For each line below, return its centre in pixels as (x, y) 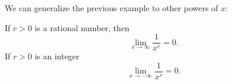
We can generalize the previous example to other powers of (112, 8)
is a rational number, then (82, 27)
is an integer (57, 56)
